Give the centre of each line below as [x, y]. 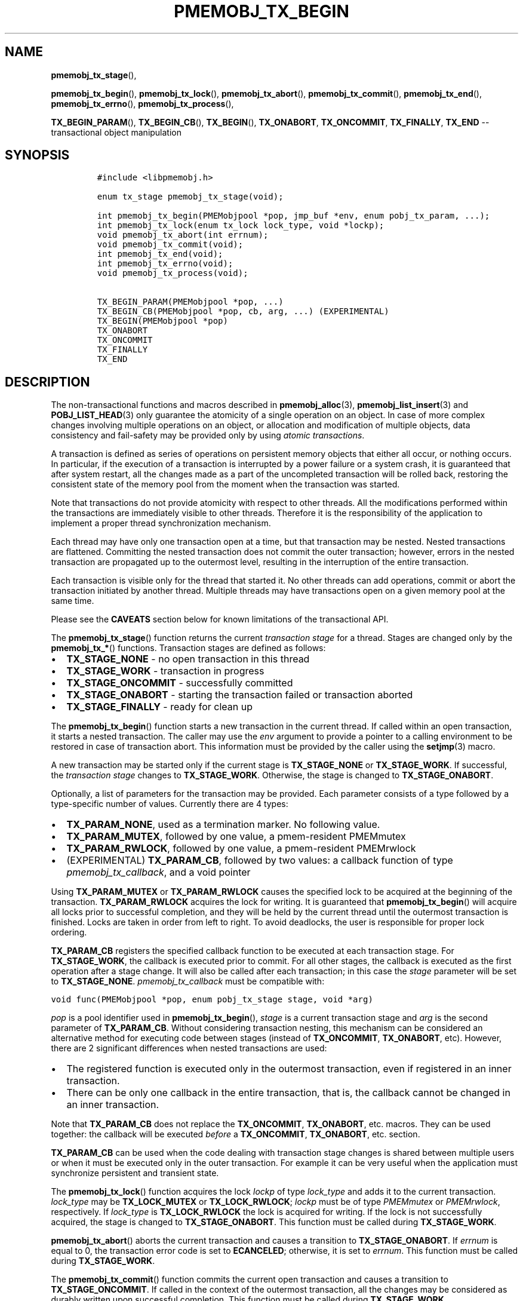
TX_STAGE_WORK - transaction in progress [165, 671]
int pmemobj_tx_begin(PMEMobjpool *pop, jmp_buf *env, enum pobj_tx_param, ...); [293, 216]
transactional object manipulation [116, 132]
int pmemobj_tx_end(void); [160, 254]
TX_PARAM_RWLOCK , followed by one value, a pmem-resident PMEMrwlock [241, 849]
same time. [73, 601]
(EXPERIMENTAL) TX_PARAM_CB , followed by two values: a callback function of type [260, 860]
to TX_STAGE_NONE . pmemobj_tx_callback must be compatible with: [188, 981]
